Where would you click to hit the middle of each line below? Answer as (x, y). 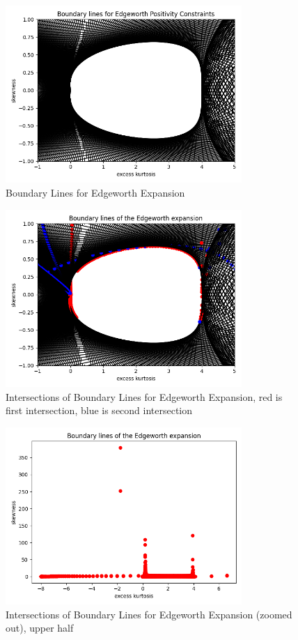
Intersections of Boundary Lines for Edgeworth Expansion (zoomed (149, 614)
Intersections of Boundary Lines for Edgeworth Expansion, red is (144, 396)
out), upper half (40, 628)
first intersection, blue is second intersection (99, 410)
